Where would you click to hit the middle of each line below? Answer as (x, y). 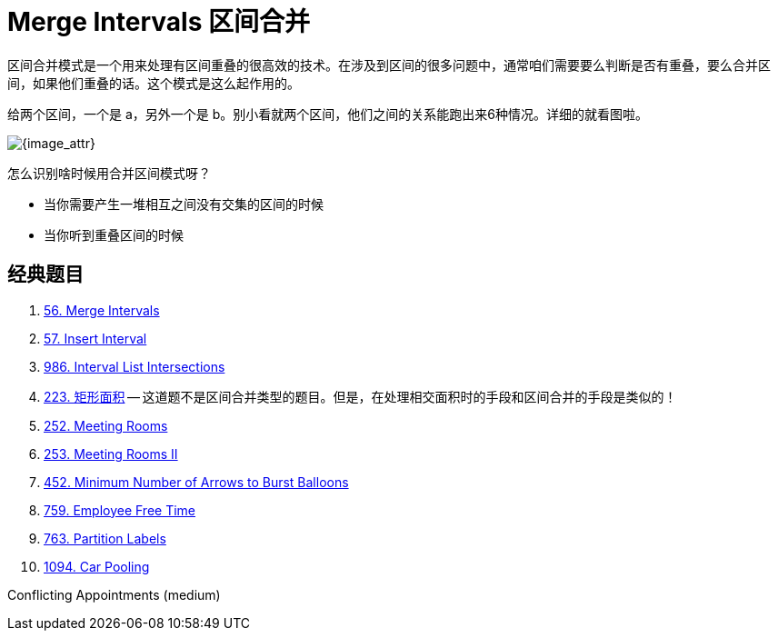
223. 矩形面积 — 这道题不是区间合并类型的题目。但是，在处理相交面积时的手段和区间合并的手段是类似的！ (360, 396)
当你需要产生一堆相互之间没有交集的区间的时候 (184, 204)
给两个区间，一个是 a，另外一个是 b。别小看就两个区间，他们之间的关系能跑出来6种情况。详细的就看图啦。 (328, 114)
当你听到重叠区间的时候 (114, 234)
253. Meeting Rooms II (111, 454)
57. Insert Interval (95, 338)
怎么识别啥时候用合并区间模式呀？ (109, 173)
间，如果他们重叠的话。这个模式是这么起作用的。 (154, 83)
